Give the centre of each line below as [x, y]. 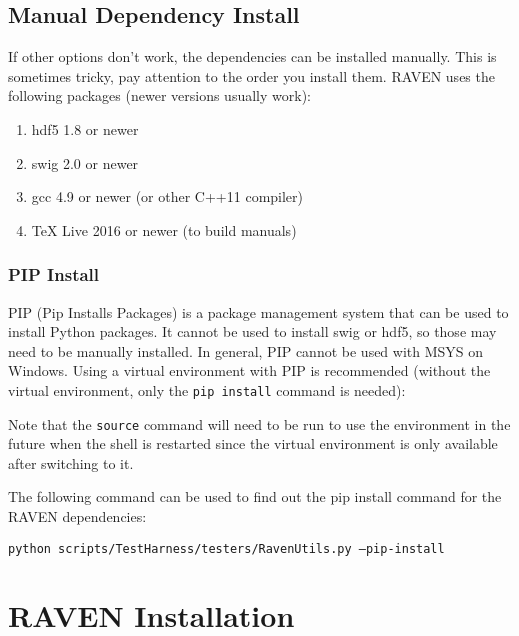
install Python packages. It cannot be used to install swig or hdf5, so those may [252, 331]
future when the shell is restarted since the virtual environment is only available [253, 443]
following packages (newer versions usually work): [159, 95]
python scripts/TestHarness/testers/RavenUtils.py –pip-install [226, 548]
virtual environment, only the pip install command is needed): [207, 389]
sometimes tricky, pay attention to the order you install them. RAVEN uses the [251, 75]
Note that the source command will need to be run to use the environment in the [259, 423]
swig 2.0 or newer [85, 162]
